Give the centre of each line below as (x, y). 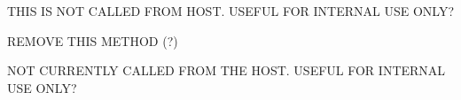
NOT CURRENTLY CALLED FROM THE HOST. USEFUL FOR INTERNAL (227, 70)
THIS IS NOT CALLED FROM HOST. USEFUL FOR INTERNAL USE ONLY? (231, 11)
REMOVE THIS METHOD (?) (93, 40)
